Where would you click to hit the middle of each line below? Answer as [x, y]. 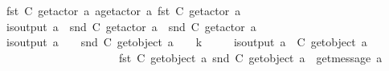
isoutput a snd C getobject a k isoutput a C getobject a [186, 42]
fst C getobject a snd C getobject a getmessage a [250, 57]
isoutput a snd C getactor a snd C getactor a [131, 26]
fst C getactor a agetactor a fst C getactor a [123, 10]
